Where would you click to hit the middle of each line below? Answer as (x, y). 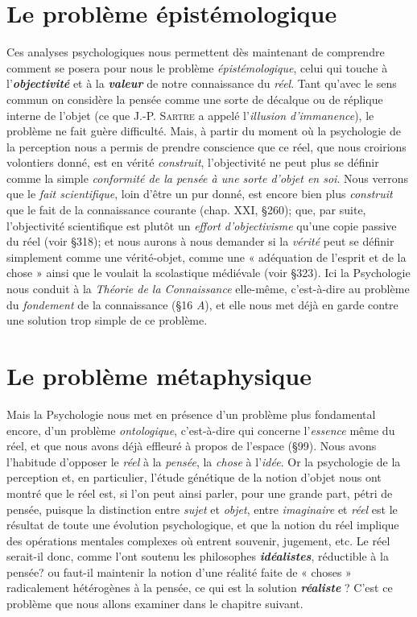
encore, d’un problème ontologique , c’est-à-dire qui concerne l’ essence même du (201, 430)
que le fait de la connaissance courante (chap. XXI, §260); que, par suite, (186, 210)
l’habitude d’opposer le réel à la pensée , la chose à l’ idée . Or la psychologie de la (204, 461)
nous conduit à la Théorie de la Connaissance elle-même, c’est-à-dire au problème (208, 289)
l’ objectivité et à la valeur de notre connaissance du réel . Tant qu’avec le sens (202, 83)
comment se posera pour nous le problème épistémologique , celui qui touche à (197, 67)
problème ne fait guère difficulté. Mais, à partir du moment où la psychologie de (204, 131)
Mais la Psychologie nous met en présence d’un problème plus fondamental (191, 414)
